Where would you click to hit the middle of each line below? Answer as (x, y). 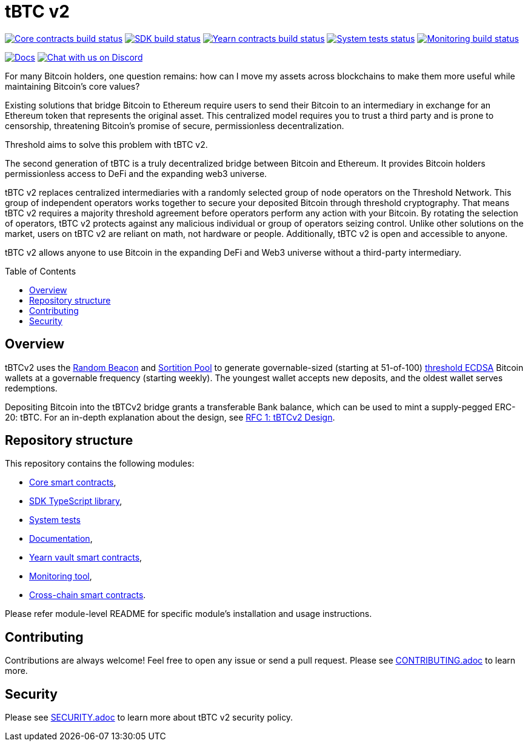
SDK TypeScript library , (76, 501)
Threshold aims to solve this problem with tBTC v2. (106, 144)
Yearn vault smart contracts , (86, 558)
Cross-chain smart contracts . (88, 595)
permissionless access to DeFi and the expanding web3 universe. (136, 173)
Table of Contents (41, 271)
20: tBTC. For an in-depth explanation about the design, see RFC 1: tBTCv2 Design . (170, 417)
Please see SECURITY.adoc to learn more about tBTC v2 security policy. (149, 718)
